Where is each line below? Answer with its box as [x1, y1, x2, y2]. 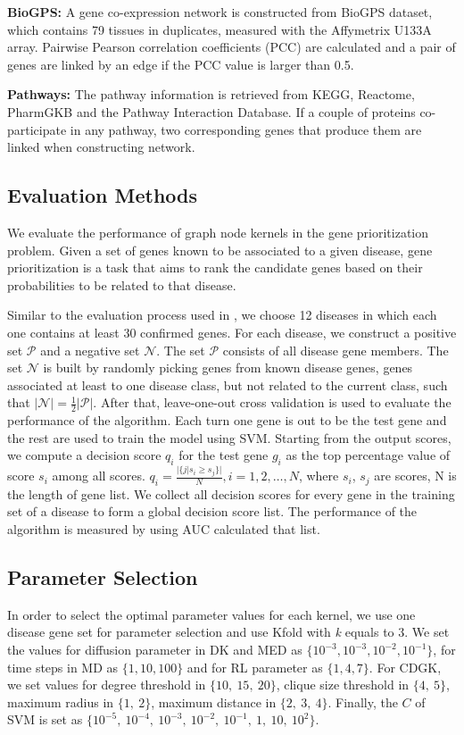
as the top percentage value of [286, 446, 451, 464]
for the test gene [178, 446, 269, 464]
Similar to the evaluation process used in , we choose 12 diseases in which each [7, 305, 437, 324]
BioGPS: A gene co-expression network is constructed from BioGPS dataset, [7, 3, 433, 21]
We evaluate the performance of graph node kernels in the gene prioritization [7, 222, 429, 241]
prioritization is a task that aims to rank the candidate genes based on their [7, 258, 423, 277]
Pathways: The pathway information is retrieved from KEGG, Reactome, [7, 85, 415, 104]
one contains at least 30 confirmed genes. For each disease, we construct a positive [7, 322, 457, 341]
